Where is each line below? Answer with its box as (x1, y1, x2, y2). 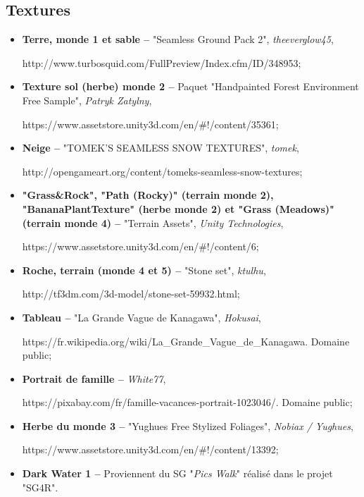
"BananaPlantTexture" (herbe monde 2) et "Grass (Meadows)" (22, 201, 334, 216)
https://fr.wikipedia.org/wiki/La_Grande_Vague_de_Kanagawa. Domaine (22, 333, 350, 348)
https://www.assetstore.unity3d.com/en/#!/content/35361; (22, 116, 279, 131)
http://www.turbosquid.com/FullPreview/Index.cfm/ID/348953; (22, 55, 301, 70)
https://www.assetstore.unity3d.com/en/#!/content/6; (22, 239, 259, 254)
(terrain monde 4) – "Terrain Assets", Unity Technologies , (22, 215, 284, 230)
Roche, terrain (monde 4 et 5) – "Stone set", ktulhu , (22, 262, 266, 277)
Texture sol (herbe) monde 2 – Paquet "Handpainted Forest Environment (22, 79, 359, 94)
